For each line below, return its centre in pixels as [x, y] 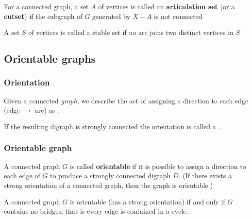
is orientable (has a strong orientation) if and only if [147, 201]
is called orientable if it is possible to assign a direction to [158, 166]
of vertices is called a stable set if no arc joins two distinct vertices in [131, 32]
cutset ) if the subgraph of [43, 16]
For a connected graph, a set [46, 6]
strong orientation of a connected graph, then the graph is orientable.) [109, 185]
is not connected [178, 16]
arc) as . [47, 110]
